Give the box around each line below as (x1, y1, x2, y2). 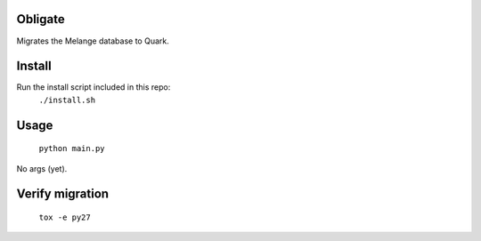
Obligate (16, 12, 66, 27)
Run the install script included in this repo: (16, 82, 171, 92)
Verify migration (16, 187, 110, 202)
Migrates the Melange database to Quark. (16, 36, 169, 46)
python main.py (38, 143, 106, 154)
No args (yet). (16, 163, 68, 173)
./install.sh (38, 94, 96, 105)
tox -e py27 (38, 213, 91, 222)
